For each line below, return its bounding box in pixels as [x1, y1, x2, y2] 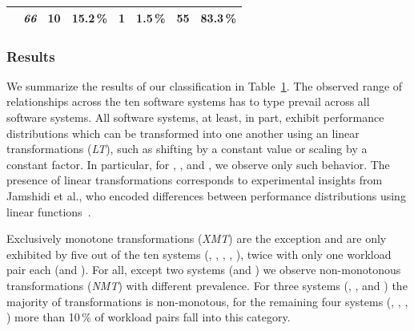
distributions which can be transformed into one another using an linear [6, 124, 360, 141]
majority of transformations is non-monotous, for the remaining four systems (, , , [6, 293, 408, 309]
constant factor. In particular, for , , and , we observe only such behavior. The [6, 155, 390, 172]
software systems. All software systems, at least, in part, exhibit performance [6, 109, 384, 125]
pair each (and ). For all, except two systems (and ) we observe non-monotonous [6, 261, 401, 278]
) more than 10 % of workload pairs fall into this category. [6, 309, 291, 325]
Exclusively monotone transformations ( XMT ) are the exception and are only [6, 230, 387, 247]
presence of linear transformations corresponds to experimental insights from [6, 172, 383, 188]
